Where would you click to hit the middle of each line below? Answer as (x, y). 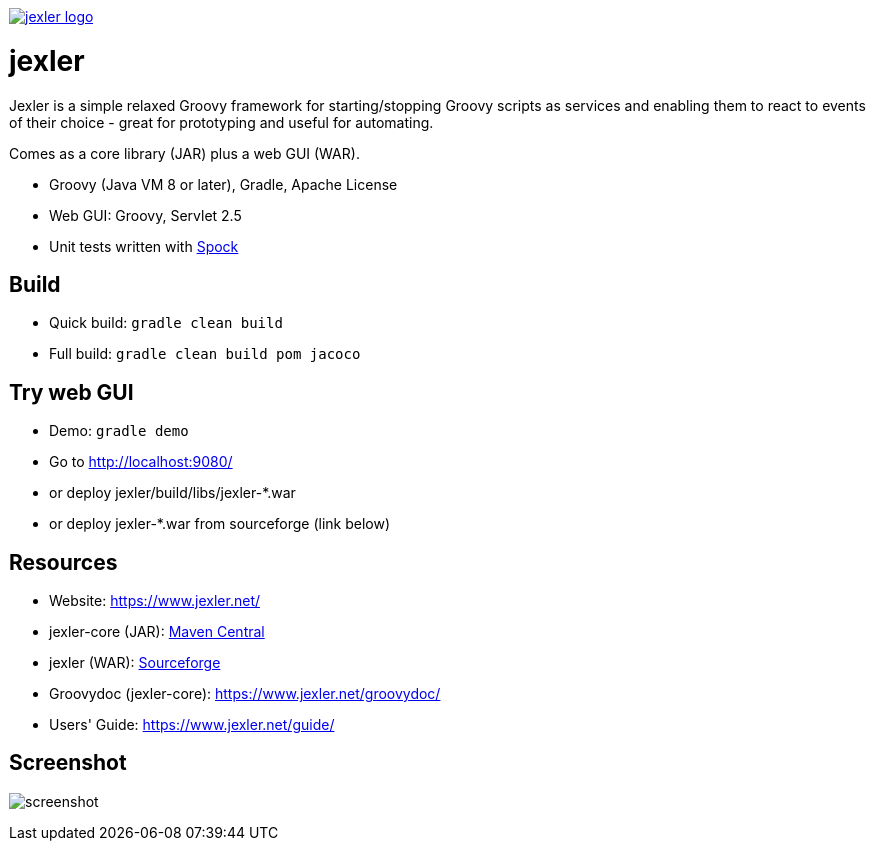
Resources (63, 562)
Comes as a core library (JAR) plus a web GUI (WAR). (184, 153)
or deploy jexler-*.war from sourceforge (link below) (220, 524)
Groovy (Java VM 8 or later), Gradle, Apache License (223, 184)
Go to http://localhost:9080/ (141, 462)
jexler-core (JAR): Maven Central (157, 632)
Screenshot (68, 763)
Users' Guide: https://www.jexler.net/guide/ (192, 725)
